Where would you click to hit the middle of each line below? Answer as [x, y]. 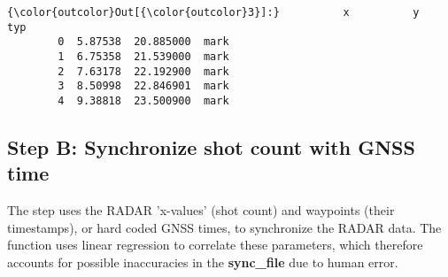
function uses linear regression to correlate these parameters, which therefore [215, 245]
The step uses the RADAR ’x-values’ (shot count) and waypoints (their [201, 210]
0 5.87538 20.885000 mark [143, 42]
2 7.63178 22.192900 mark [143, 71]
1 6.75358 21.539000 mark [143, 56]
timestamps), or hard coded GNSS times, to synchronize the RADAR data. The [224, 227]
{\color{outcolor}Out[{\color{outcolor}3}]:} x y [213, 12]
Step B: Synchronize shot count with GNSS [211, 146]
